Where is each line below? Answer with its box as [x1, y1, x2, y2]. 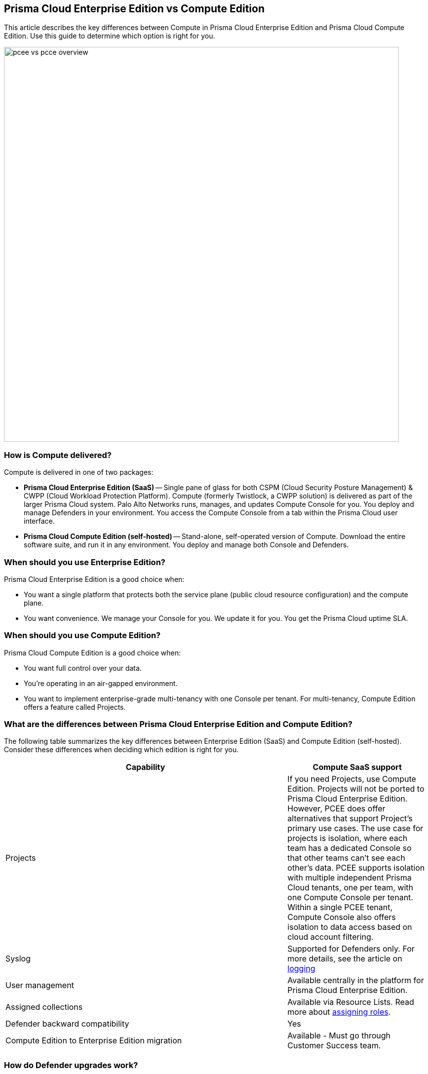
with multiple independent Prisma [287, 873, 412, 883]
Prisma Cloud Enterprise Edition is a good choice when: [4, 575, 185, 583]
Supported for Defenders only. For [287, 944, 415, 954]
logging [287, 963, 315, 974]
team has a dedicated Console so [287, 843, 412, 853]
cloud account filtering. [287, 932, 374, 942]
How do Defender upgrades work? [4, 1060, 138, 1070]
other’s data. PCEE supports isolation [287, 863, 425, 873]
